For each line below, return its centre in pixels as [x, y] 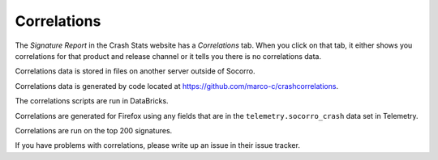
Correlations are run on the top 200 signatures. [94, 130]
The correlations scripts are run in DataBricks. [92, 101]
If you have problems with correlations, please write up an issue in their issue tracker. [157, 145]
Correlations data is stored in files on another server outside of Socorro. [135, 71]
